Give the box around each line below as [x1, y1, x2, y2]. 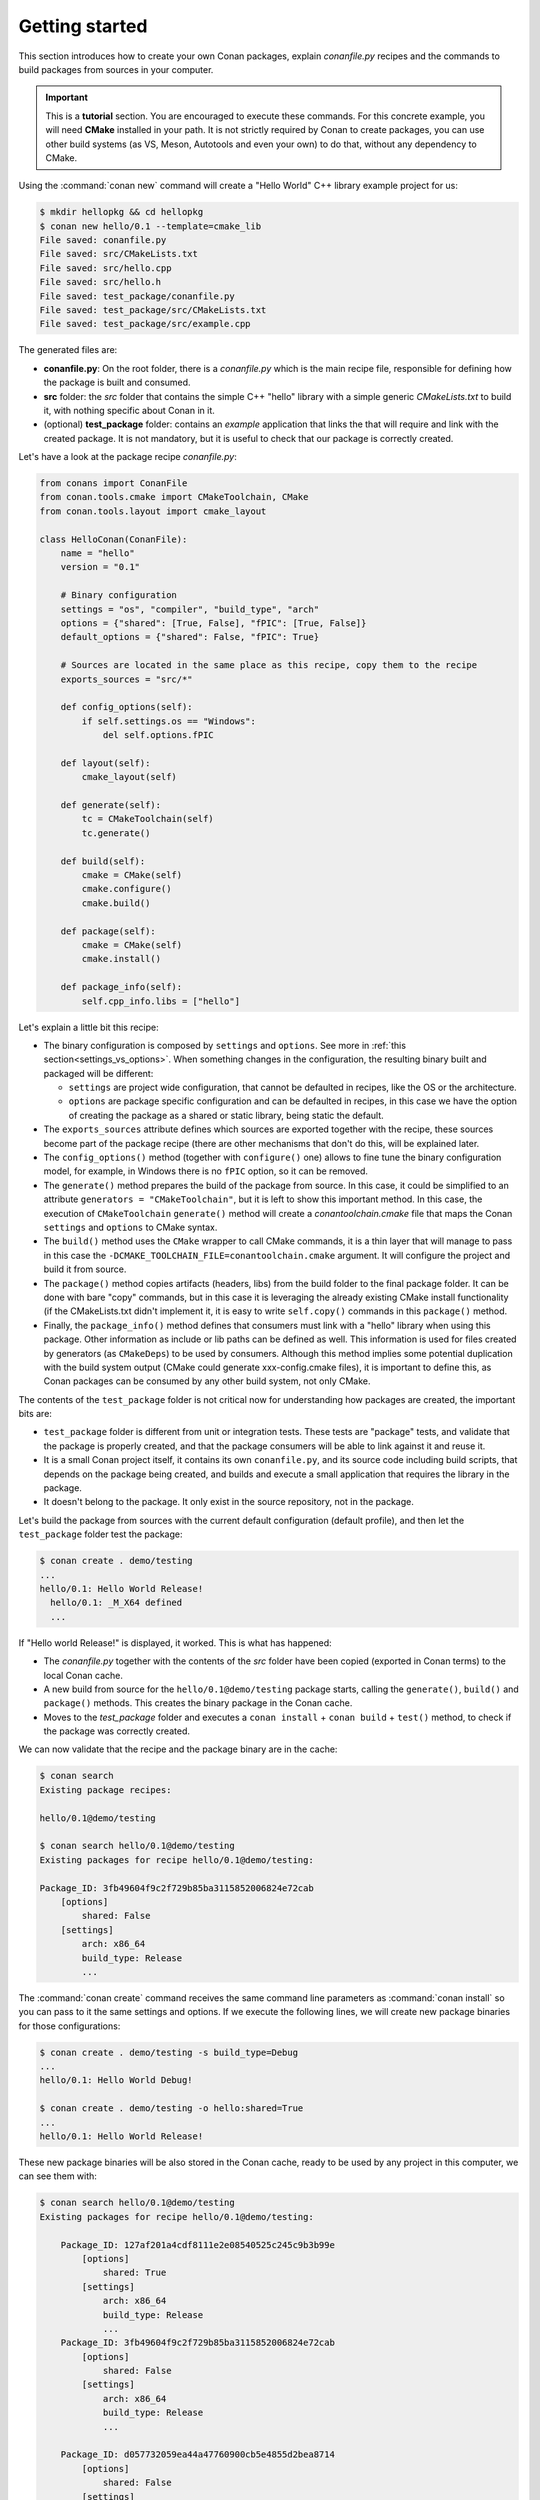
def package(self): [60, 925, 157, 937]
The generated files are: [18, 344, 118, 356]
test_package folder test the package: [18, 1528, 183, 1540]
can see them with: [18, 2170, 97, 2182]
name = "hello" [60, 548, 135, 559]
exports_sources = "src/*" [60, 673, 194, 685]
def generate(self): [60, 800, 162, 811]
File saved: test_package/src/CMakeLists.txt [39, 305, 267, 315]
